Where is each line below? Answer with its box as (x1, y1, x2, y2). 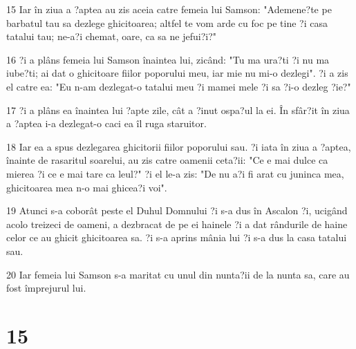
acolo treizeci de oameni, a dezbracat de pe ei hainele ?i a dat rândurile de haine (6, 216, 348, 231)
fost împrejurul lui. (6, 281, 86, 295)
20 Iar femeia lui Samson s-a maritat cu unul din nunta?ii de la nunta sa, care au (6, 267, 350, 281)
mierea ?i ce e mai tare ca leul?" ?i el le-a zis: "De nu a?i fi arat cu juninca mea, (6, 166, 344, 180)
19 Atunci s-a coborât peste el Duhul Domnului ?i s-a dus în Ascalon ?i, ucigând (6, 203, 348, 218)
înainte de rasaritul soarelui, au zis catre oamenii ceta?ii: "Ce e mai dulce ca (6, 153, 328, 167)
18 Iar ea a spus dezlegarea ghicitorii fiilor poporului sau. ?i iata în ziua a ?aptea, (6, 139, 351, 153)
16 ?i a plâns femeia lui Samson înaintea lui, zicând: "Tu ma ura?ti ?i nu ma (6, 52, 330, 66)
